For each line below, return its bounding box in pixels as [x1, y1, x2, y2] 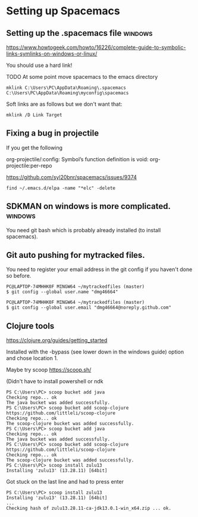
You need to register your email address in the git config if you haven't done [6, 266, 193, 273]
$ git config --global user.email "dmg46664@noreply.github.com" [6, 304, 171, 311]
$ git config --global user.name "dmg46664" [6, 289, 118, 295]
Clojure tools [6, 321, 55, 331]
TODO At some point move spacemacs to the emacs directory [6, 73, 158, 80]
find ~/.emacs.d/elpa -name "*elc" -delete [6, 185, 116, 191]
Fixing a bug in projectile [6, 128, 99, 139]
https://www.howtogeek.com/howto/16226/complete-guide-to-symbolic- [6, 44, 186, 51]
